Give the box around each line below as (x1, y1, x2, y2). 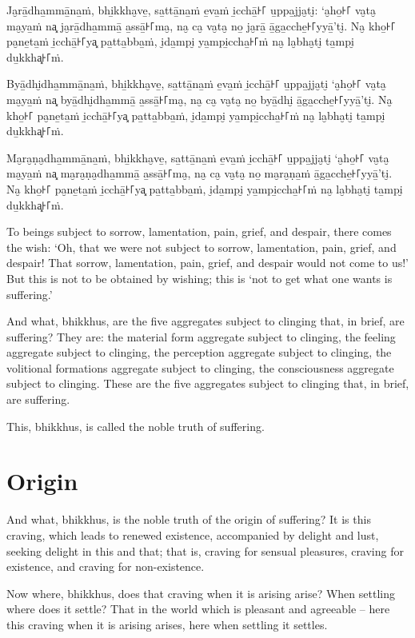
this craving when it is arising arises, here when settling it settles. (6, 616, 328, 632)
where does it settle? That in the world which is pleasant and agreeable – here (6, 600, 390, 617)
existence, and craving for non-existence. (6, 558, 205, 575)
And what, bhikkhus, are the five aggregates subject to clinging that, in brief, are (6, 313, 405, 329)
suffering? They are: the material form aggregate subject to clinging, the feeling (6, 328, 396, 345)
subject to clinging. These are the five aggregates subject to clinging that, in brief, (6, 375, 409, 392)
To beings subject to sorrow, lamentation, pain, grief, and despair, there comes (6, 223, 392, 240)
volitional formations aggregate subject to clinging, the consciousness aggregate (6, 359, 394, 376)
